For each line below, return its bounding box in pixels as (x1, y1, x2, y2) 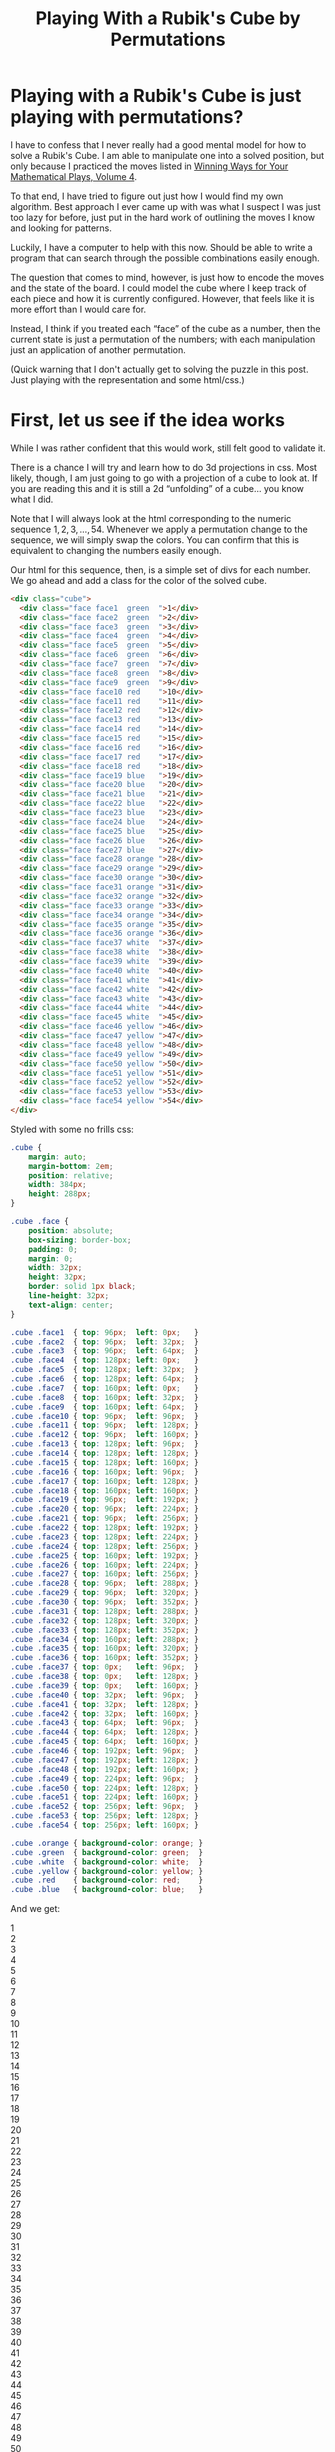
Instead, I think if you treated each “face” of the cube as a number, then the (10, 322, 321, 334)
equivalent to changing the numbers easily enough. (10, 544, 222, 556)
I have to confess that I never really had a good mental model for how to (10, 138, 307, 151)
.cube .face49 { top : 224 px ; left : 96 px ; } (10, 1773, 199, 1784)
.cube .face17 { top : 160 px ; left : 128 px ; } (10, 1476, 199, 1486)
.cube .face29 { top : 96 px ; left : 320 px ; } (10, 1588, 199, 1598)
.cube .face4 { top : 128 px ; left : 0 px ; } (10, 1355, 199, 1366)
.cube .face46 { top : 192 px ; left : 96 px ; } (10, 1746, 199, 1756)
